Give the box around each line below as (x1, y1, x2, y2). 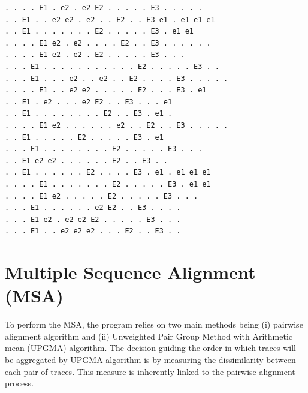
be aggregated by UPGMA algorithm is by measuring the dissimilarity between (5, 353, 296, 365)
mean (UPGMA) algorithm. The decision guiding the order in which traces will (5, 341, 296, 354)
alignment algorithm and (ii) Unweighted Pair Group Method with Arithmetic (5, 329, 293, 342)
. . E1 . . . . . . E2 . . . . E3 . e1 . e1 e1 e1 (5, 168, 211, 177)
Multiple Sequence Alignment (5, 260, 256, 284)
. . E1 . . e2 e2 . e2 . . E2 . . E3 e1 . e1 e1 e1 (5, 15, 215, 24)
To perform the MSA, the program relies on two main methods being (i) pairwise (5, 318, 303, 331)
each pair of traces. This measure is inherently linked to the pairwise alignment (5, 365, 295, 377)
